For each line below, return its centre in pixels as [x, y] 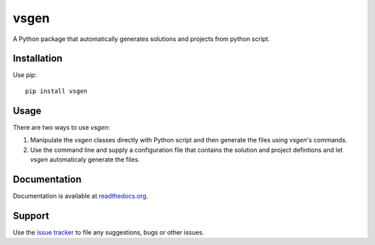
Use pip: [25, 75]
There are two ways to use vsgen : [61, 127]
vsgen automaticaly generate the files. [85, 159]
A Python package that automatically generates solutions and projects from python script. [141, 39]
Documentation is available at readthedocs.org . [81, 196]
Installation [37, 59]
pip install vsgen [57, 91]
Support [31, 216]
